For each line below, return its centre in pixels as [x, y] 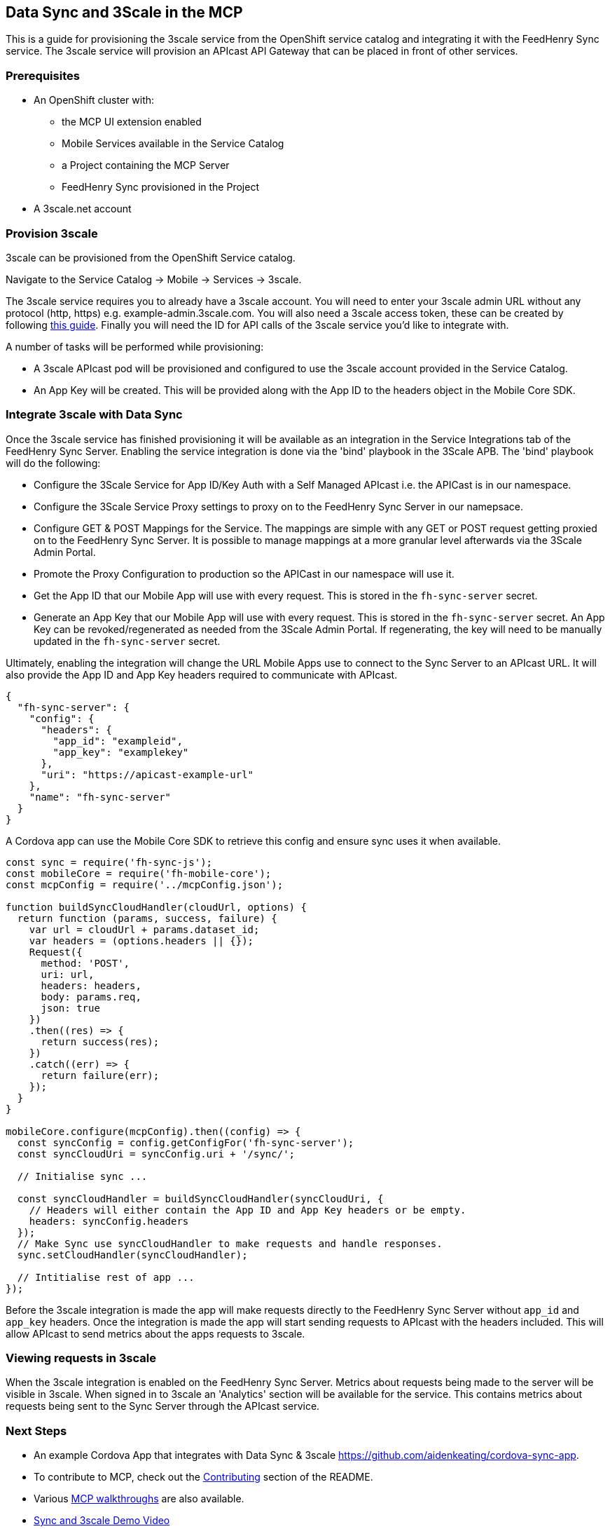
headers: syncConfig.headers [109, 1221]
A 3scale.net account [83, 209]
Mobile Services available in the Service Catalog [173, 144]
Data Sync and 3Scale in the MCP [124, 12]
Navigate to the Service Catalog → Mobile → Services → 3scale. [154, 279]
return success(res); [100, 1041]
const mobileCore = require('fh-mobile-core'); [139, 873]
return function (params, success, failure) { [147, 918]
